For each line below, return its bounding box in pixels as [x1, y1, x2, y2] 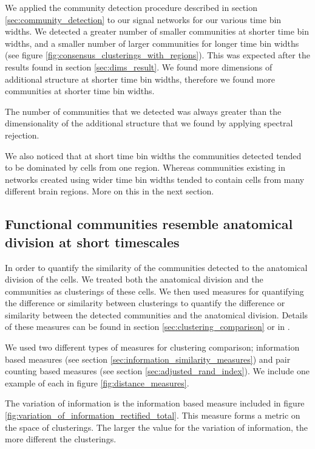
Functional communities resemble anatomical [5, 214, 293, 233]
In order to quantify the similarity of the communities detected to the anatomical [5, 261, 308, 273]
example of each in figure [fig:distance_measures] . [5, 376, 189, 389]
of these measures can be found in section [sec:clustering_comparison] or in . [5, 320, 290, 333]
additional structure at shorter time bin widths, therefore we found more [5, 72, 276, 85]
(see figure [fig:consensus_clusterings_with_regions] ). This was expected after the [5, 49, 310, 61]
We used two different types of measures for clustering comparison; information [5, 341, 300, 354]
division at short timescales [5, 232, 180, 251]
